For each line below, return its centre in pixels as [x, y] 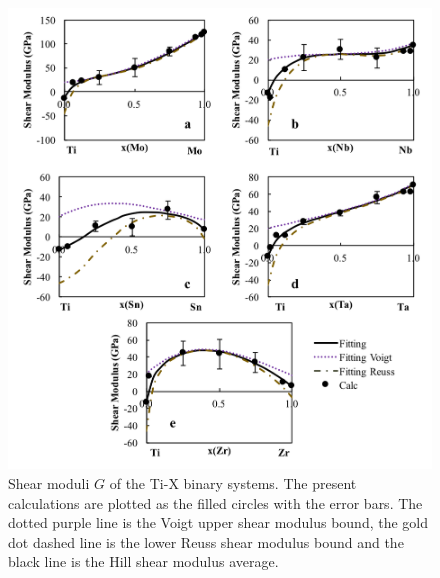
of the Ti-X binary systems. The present [233, 482]
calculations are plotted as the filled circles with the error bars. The [215, 502]
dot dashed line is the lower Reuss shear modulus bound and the [206, 541]
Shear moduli [49, 482]
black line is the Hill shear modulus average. [143, 561]
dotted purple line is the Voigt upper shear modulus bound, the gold [218, 522]
